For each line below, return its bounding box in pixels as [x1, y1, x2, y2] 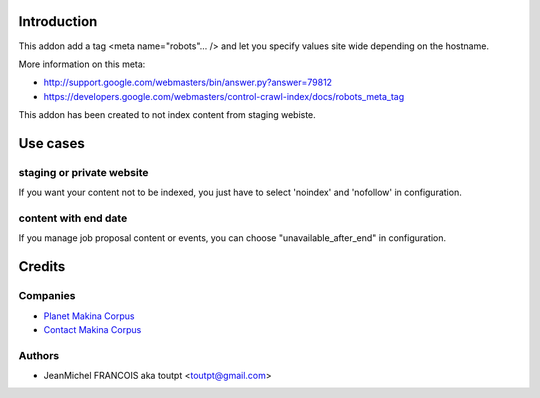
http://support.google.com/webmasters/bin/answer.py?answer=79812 [43, 76, 333, 89]
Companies [18, 289, 76, 303]
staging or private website [18, 165, 149, 179]
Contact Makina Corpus [43, 323, 142, 335]
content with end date [18, 211, 128, 225]
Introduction [18, 13, 98, 30]
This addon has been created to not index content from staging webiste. [18, 109, 317, 121]
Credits [18, 258, 66, 275]
